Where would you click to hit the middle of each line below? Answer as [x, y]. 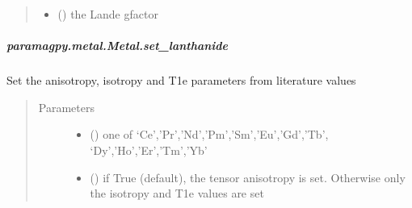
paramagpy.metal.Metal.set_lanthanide [118, 46]
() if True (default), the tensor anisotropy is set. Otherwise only [248, 177]
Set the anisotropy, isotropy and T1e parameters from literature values [181, 80]
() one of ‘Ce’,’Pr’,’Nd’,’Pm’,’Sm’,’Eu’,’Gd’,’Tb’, [209, 134]
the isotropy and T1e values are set [177, 193]
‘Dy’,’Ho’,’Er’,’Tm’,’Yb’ [149, 150]
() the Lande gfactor [108, 14]
